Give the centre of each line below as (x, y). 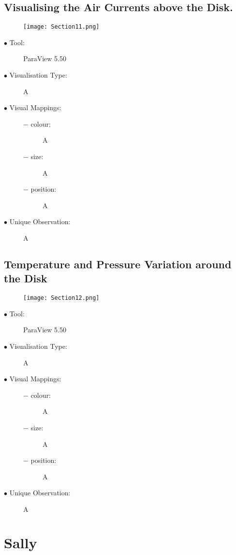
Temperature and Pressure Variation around (118, 264)
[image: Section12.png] (61, 298)
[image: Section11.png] (61, 27)
